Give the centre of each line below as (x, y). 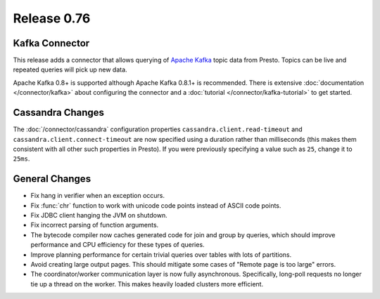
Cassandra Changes (59, 113)
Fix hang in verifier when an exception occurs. (98, 196)
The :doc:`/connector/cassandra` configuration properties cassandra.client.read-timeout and (158, 129)
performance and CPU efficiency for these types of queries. (118, 245)
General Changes (52, 179)
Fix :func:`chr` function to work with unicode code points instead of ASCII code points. (156, 205)
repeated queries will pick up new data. (70, 69)
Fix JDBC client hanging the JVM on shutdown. (99, 215)
